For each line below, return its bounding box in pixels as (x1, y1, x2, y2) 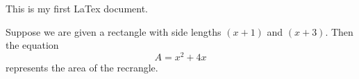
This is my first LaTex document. (6, 1, 149, 15)
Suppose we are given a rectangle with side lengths (6, 24, 222, 38)
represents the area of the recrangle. (6, 60, 158, 74)
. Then (325, 24, 353, 38)
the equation (6, 38, 59, 52)
